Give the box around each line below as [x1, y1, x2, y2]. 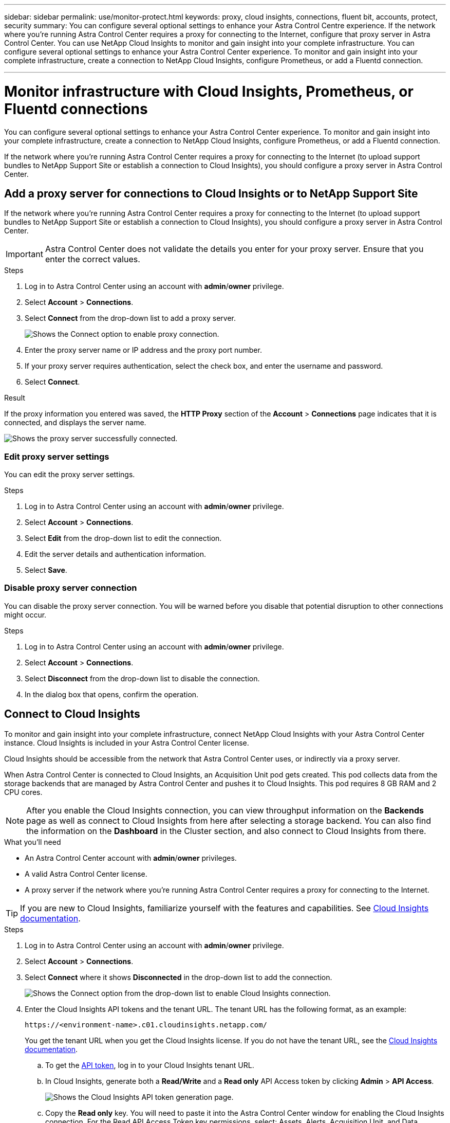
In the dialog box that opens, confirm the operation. [25, 690, 199, 699]
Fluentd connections [4, 100, 148, 118]
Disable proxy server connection [4, 583, 137, 593]
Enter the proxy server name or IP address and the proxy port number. [25, 346, 262, 355]
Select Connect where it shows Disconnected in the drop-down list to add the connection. [25, 972, 332, 982]
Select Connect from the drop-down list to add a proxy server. [25, 314, 236, 323]
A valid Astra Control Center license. [25, 869, 147, 878]
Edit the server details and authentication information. [25, 550, 206, 559]
